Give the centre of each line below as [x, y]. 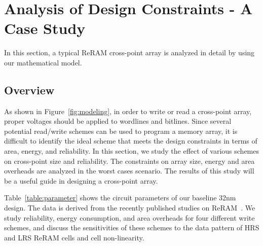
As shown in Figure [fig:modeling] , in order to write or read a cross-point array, [128, 111]
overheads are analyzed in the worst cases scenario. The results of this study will [129, 171]
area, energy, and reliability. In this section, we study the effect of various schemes [132, 151]
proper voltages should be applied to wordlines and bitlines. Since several [118, 121]
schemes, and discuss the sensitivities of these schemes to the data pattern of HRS [132, 227]
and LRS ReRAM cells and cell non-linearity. [74, 237]
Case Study [45, 28]
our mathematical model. [43, 62]
